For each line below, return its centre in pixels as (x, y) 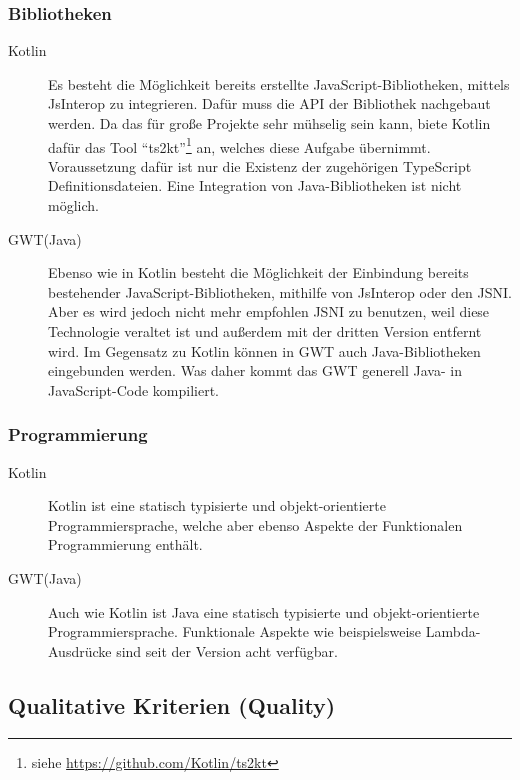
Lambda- (453, 631)
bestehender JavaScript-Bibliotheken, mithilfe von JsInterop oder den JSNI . (280, 291)
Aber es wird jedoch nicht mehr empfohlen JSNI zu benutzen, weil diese (269, 311)
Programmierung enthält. (125, 544)
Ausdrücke (80, 650)
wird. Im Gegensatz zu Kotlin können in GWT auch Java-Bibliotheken (264, 350)
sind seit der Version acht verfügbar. (227, 650)
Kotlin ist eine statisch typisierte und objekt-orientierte (217, 505)
